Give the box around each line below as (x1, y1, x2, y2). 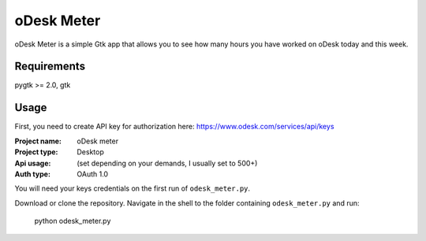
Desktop (77, 147, 104, 157)
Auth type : (14, 169, 51, 179)
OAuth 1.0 (77, 169, 109, 179)
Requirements (14, 60, 86, 73)
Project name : (14, 136, 62, 146)
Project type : (14, 147, 58, 157)
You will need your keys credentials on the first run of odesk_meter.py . (14, 184, 251, 193)
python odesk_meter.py (34, 217, 111, 226)
